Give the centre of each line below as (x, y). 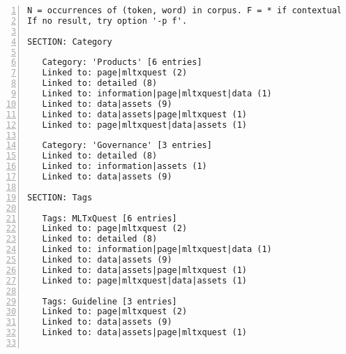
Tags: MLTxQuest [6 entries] (110, 218)
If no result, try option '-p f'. (107, 21)
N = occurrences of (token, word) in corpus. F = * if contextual (185, 10)
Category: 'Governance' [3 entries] (127, 146)
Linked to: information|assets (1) (125, 167)
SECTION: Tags (60, 197)
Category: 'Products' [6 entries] (122, 62)
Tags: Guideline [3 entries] (110, 301)
